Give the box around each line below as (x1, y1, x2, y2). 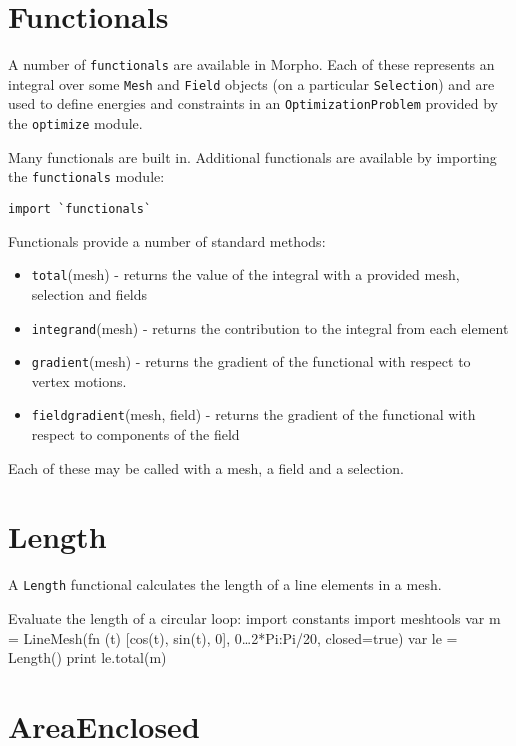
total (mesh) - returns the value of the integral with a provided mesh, (31, 264, 460, 285)
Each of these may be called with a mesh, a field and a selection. (8, 457, 404, 478)
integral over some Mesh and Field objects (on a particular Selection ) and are (8, 73, 495, 94)
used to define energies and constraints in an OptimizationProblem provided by (8, 93, 498, 114)
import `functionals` (8, 202, 152, 216)
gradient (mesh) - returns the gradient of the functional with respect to (31, 351, 471, 372)
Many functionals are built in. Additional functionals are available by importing (8, 146, 497, 167)
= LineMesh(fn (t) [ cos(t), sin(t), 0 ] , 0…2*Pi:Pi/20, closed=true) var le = (8, 627, 458, 648)
